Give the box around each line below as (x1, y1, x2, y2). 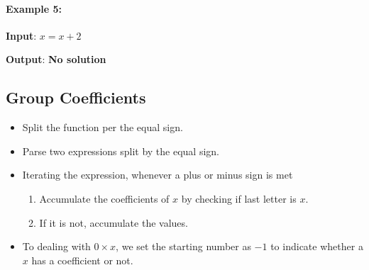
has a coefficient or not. (31, 252, 133, 267)
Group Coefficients (6, 86, 146, 108)
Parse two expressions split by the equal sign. (22, 143, 220, 158)
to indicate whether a (270, 239, 363, 254)
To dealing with (22, 239, 91, 254)
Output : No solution (6, 52, 106, 67)
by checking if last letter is (181, 191, 297, 206)
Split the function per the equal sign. (22, 120, 183, 135)
